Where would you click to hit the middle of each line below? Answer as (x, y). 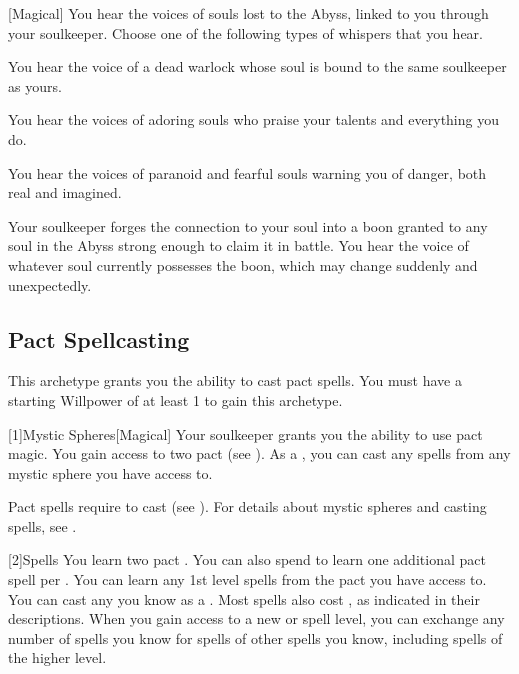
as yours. (35, 85)
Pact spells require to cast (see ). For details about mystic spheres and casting (247, 506)
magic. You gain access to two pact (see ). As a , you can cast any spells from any (259, 453)
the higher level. (57, 657)
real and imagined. (65, 192)
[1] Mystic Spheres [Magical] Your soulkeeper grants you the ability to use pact (245, 433)
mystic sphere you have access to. (110, 472)
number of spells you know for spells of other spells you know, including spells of (255, 637)
